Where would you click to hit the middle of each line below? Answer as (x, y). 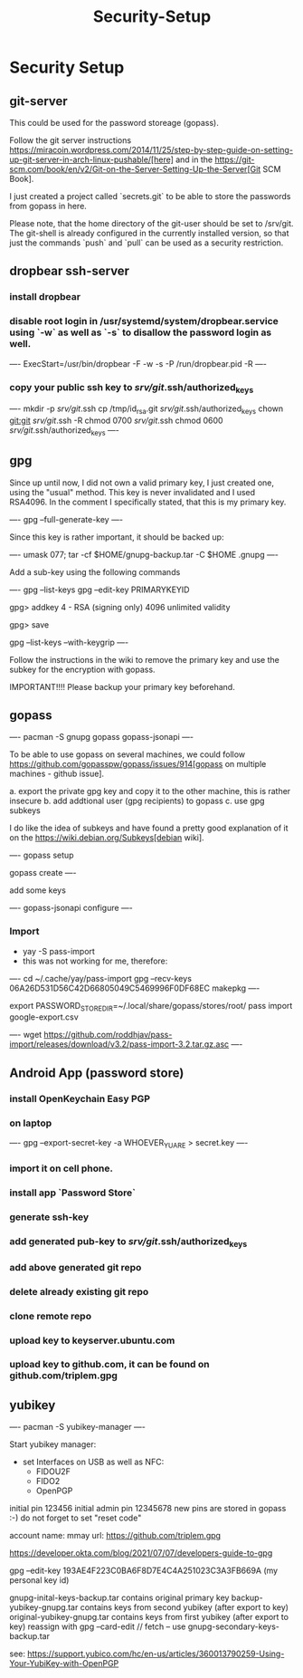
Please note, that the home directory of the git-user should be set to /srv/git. (151, 223)
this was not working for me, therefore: (95, 961)
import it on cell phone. (61, 1168)
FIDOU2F (53, 1472)
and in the (194, 159)
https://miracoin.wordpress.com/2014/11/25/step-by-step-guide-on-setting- (151, 150)
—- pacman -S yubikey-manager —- (78, 1427)
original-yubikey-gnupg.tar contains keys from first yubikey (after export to (149, 1617)
